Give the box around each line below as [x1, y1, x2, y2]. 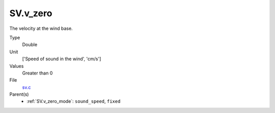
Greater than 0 [22, 70, 53, 76]
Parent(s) [9, 91, 29, 97]
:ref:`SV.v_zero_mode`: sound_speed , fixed [26, 98, 121, 104]
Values [9, 63, 24, 69]
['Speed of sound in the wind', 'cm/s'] [22, 56, 101, 62]
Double [22, 42, 38, 48]
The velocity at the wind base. [9, 25, 73, 31]
